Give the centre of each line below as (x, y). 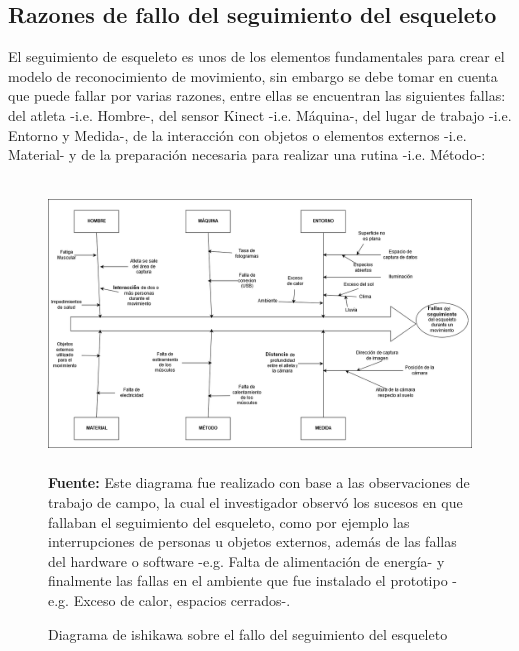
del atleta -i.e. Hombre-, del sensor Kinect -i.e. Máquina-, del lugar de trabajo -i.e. (260, 114)
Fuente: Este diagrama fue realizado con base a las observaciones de (259, 482)
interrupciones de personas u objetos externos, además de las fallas (252, 541)
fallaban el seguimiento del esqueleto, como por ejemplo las (229, 521)
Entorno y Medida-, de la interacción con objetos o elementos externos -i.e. (237, 134)
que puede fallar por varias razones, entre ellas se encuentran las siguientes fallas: (257, 95)
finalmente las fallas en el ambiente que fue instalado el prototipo (248, 580)
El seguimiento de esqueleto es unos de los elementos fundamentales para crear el (256, 56)
